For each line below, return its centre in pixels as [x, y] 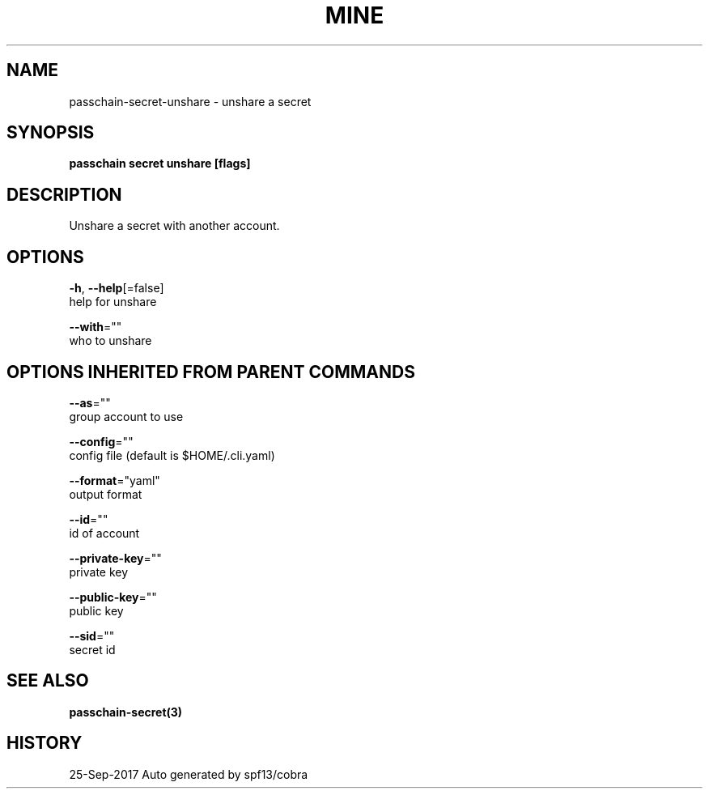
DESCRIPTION [64, 194]
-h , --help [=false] [117, 288]
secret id [92, 649]
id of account [104, 533]
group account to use [126, 416]
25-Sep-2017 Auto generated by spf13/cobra [189, 774]
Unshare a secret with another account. [174, 226]
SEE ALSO [48, 681]
